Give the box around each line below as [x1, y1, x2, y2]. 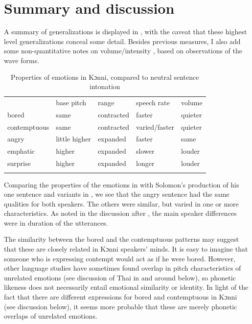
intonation [89, 81, 120, 92]
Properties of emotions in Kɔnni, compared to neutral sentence [11, 71, 199, 82]
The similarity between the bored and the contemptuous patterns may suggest [4, 234, 239, 244]
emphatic [7, 146, 35, 156]
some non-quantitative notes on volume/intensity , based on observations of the [4, 46, 242, 56]
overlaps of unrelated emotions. [4, 311, 97, 321]
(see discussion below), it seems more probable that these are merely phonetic [4, 301, 237, 311]
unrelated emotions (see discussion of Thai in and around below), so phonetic [4, 272, 236, 282]
